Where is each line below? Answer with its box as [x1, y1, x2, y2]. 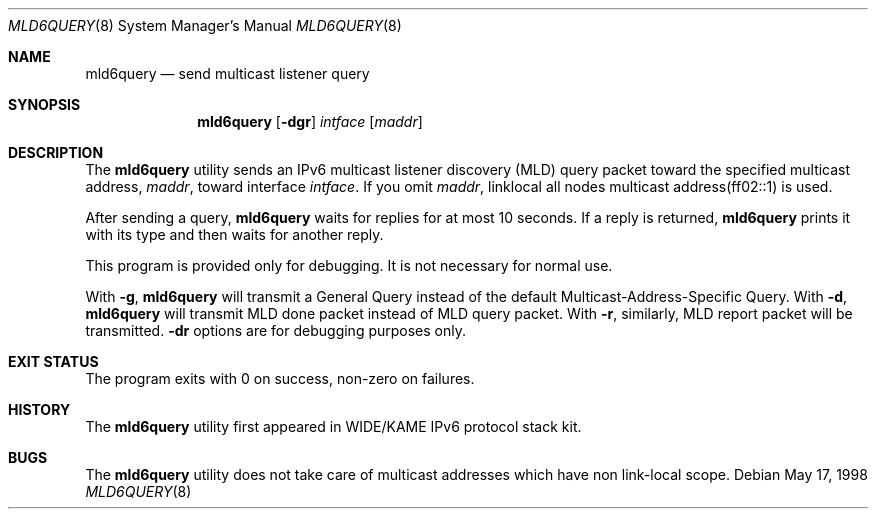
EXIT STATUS [8, 353, 99, 370]
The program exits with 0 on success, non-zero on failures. [85, 370, 475, 387]
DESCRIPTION [8, 144, 104, 161]
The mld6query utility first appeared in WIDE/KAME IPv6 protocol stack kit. [85, 418, 582, 435]
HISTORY [8, 401, 71, 418]
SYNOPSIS [8, 96, 81, 113]
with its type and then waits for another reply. [85, 226, 384, 243]
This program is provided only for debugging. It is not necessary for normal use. [85, 257, 613, 274]
